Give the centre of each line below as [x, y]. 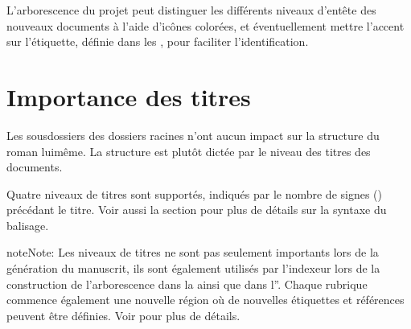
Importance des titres [129, 96]
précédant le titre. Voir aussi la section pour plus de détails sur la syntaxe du [197, 210]
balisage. [28, 225]
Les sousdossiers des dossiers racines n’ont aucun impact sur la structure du [193, 135]
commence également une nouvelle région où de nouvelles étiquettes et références [205, 300]
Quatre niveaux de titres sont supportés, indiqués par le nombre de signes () [195, 193]
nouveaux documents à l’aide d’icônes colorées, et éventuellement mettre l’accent [205, 25]
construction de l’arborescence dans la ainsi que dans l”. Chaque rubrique [187, 284]
